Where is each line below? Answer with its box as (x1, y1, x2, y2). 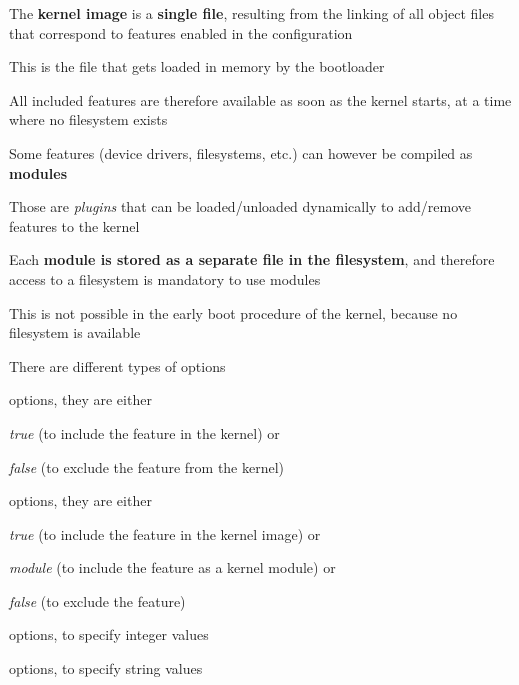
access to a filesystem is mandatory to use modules (9, 268, 321, 289)
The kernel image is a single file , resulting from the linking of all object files (9, 3, 494, 23)
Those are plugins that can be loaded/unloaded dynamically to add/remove (9, 196, 471, 217)
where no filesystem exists (9, 109, 168, 130)
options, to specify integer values (9, 624, 209, 645)
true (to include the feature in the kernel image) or (9, 523, 321, 544)
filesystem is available (9, 322, 141, 343)
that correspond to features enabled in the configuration (9, 22, 353, 43)
